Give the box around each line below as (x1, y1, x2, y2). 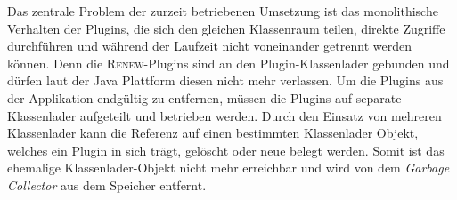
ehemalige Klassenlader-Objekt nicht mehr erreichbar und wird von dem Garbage (7, 158, 450, 177)
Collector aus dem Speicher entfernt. (7, 175, 207, 194)
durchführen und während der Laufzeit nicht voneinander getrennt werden (7, 36, 412, 55)
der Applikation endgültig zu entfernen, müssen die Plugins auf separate (7, 88, 402, 107)
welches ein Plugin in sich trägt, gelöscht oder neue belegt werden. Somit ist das (7, 140, 445, 159)
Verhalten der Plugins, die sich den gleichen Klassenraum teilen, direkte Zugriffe (7, 19, 445, 37)
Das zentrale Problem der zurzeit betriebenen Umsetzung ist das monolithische (7, 2, 438, 20)
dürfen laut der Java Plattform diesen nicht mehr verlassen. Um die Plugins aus (7, 71, 444, 90)
